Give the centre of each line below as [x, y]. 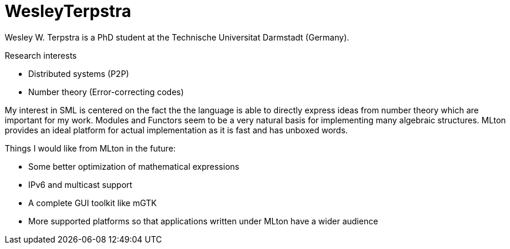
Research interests [41, 55]
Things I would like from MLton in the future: [90, 148]
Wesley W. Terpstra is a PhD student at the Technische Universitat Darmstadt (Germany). [177, 37]
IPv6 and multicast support [80, 184]
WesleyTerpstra [68, 11]
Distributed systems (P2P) [79, 73]
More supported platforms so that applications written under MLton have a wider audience [203, 221]
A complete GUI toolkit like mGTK [93, 203]
